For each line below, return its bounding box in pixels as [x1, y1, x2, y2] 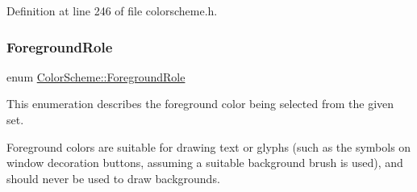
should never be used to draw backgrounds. [6, 169, 220, 186]
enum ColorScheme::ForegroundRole [6, 68, 186, 85]
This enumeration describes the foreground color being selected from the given [6, 95, 394, 112]
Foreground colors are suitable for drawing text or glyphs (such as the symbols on [6, 138, 411, 155]
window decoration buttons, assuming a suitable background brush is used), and [6, 154, 403, 171]
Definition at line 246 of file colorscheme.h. [6, 2, 218, 19]
